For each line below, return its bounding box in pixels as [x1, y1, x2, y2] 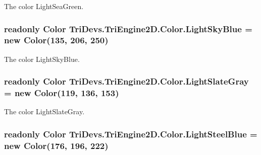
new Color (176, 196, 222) [4, 139, 109, 151]
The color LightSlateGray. [4, 106, 85, 117]
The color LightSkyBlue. [4, 53, 80, 64]
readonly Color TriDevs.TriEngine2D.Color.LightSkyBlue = [4, 22, 252, 35]
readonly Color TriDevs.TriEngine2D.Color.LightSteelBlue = [4, 127, 257, 140]
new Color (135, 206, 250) [4, 34, 109, 46]
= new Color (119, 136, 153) [4, 87, 119, 99]
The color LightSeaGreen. [4, 1, 84, 11]
